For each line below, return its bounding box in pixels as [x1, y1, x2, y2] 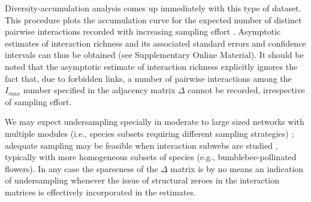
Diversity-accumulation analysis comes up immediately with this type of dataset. [5, 2, 301, 14]
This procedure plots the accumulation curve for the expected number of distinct [5, 13, 302, 26]
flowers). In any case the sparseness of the [5, 162, 158, 175]
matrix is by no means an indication [170, 162, 304, 175]
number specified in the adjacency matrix [23, 84, 176, 96]
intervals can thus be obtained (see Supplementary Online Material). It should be [5, 48, 304, 61]
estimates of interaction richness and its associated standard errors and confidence [5, 36, 306, 49]
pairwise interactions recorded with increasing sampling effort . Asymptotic [5, 25, 281, 38]
